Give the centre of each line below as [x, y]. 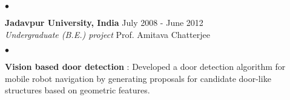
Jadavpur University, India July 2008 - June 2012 [104, 22]
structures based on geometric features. [77, 90]
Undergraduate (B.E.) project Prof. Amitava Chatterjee [107, 34]
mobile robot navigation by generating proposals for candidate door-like [138, 78]
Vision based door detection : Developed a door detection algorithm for [145, 67]
